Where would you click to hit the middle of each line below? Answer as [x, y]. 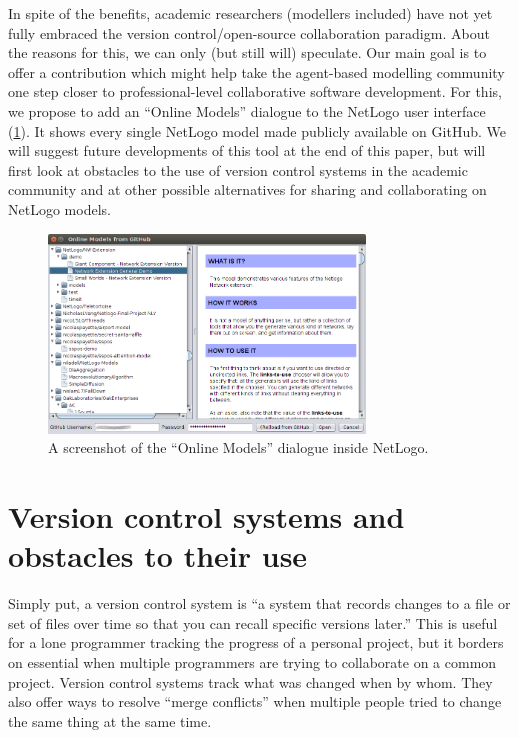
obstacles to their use [158, 555]
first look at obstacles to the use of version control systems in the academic [238, 169]
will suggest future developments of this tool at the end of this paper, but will [247, 150]
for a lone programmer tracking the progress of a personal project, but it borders [256, 642]
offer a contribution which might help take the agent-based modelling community [256, 71]
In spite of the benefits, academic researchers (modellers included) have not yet [250, 13]
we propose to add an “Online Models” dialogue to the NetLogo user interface [247, 110]
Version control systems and [206, 516]
